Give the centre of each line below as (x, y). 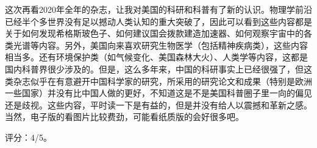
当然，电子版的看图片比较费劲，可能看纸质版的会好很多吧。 (124, 117)
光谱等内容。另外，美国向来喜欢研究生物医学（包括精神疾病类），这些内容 (160, 45)
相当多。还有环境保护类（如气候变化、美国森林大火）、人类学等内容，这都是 (156, 57)
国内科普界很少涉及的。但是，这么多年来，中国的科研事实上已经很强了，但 (154, 69)
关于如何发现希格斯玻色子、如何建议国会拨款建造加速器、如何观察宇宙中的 (154, 33)
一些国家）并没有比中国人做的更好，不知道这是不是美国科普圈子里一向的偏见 (158, 93)
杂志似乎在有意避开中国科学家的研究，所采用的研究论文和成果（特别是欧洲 (162, 81)
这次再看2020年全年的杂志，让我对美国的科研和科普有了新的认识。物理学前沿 (158, 9)
